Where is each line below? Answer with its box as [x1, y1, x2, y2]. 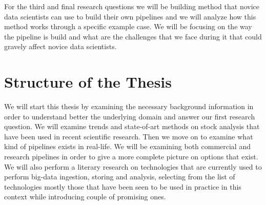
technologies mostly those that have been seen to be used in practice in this [4, 181, 241, 192]
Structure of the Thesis [4, 71, 172, 92]
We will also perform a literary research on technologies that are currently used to [4, 161, 262, 172]
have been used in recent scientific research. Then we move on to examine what [4, 131, 253, 141]
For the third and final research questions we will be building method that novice [4, 1, 260, 11]
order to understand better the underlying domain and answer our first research [4, 111, 255, 121]
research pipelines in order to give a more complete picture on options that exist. [4, 151, 258, 162]
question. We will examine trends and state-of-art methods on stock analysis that [4, 121, 260, 132]
